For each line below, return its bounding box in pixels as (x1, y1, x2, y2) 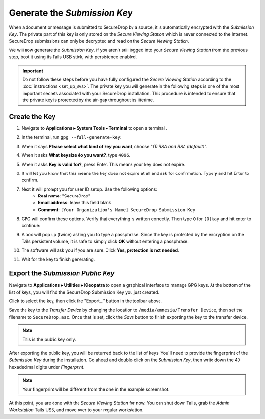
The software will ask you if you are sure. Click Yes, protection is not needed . (21, 247, 179, 253)
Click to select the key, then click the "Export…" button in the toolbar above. (9, 298, 162, 304)
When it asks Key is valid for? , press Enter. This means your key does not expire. (21, 161, 185, 167)
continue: (21, 222, 41, 228)
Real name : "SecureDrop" (38, 193, 91, 199)
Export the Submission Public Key (9, 270, 115, 278)
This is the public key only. (22, 336, 76, 343)
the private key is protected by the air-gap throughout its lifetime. (22, 97, 154, 103)
